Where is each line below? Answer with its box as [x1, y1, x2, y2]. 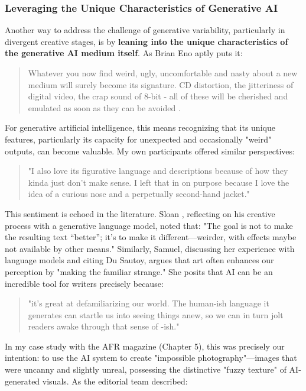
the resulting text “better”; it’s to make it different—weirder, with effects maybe [5, 231, 297, 243]
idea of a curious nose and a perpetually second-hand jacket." [28, 188, 250, 200]
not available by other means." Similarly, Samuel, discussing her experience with [5, 242, 295, 254]
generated [5, 374, 40, 387]
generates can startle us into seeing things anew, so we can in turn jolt [28, 308, 284, 321]
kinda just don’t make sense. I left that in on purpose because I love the [28, 176, 289, 188]
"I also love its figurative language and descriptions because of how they [28, 164, 288, 177]
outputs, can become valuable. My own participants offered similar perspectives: [5, 144, 295, 157]
